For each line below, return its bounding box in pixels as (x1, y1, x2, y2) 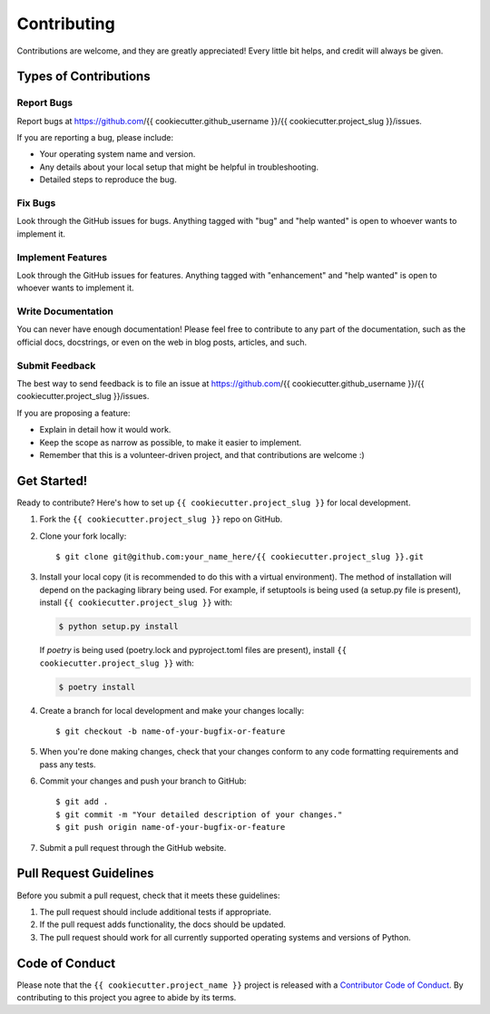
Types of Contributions (16, 69, 151, 84)
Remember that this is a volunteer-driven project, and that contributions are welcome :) (39, 449, 365, 460)
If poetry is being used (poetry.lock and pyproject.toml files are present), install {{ (39, 645, 348, 656)
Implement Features (16, 250, 108, 263)
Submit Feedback (16, 359, 96, 372)
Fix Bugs (16, 197, 56, 210)
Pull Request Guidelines (16, 866, 154, 882)
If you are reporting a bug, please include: (16, 132, 174, 143)
